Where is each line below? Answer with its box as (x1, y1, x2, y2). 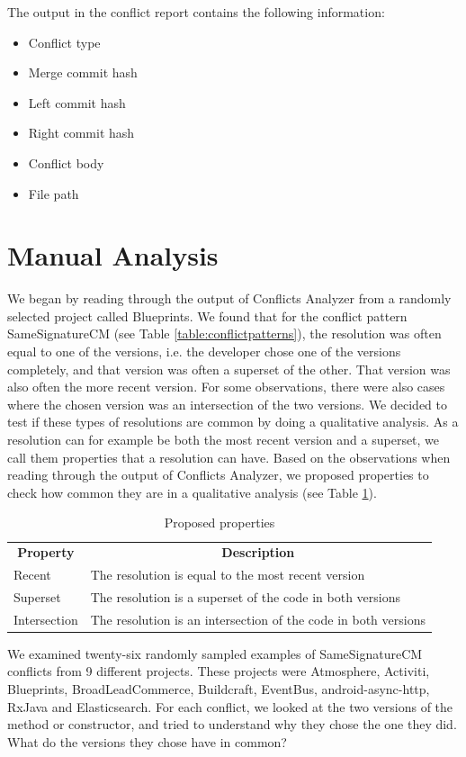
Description (221, 543, 295, 562)
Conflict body (28, 153, 104, 172)
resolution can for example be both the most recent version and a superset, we (7, 430, 440, 449)
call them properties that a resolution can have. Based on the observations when (7, 447, 451, 466)
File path (28, 184, 79, 203)
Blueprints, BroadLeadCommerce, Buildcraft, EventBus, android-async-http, (7, 680, 430, 698)
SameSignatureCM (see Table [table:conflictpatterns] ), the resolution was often (7, 324, 442, 343)
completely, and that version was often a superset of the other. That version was (7, 359, 451, 378)
